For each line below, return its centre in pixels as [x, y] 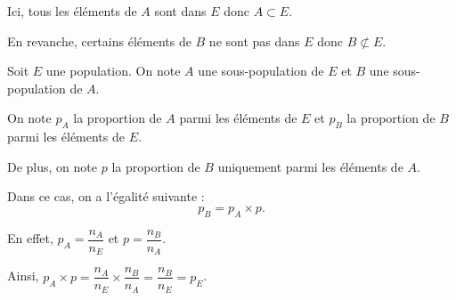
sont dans [180, 11]
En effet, [30, 238]
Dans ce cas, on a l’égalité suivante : [106, 196]
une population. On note [113, 71]
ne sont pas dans [254, 41]
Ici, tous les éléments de [72, 11]
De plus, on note [52, 166]
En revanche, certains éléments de [99, 41]
